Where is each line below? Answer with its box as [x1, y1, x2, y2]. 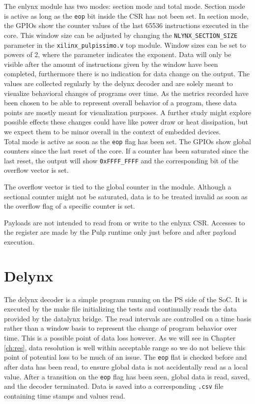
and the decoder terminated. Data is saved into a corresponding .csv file [4, 381, 224, 391]
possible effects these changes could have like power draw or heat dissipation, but [4, 117, 248, 127]
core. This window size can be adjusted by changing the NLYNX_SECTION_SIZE [4, 30, 238, 40]
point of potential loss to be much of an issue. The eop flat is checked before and [4, 352, 247, 362]
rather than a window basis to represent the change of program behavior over [4, 323, 237, 333]
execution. [4, 236, 34, 247]
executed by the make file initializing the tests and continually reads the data [4, 304, 237, 314]
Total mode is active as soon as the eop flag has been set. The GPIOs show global [4, 136, 251, 146]
